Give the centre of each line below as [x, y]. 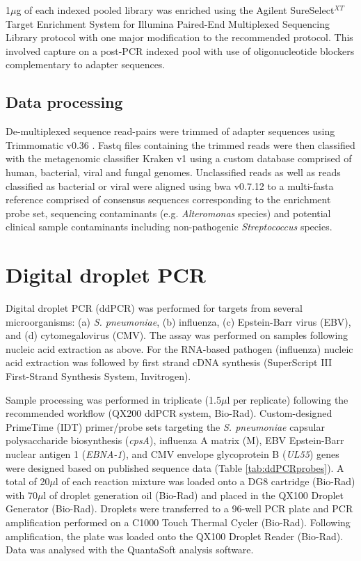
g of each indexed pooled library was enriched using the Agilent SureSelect [175, 10]
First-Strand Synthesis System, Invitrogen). [98, 376]
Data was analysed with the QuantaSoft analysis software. [130, 550]
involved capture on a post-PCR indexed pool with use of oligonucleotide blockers [180, 50]
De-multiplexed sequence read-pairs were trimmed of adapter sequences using [170, 131]
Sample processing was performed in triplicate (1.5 [113, 399]
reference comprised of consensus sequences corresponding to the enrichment [168, 199]
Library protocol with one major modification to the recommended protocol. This [179, 37]
